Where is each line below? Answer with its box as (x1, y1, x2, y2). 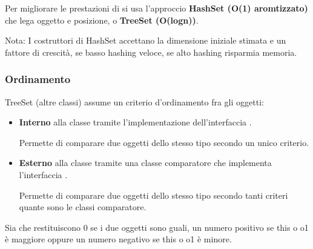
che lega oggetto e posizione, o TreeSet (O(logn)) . (5, 13, 199, 26)
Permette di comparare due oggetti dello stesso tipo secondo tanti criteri (19, 188, 288, 201)
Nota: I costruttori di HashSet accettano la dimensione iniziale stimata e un (5, 34, 286, 47)
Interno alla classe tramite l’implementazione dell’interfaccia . (19, 116, 252, 128)
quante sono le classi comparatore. (19, 201, 147, 213)
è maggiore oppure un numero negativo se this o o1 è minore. (5, 233, 232, 245)
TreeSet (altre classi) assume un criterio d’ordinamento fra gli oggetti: (5, 95, 264, 108)
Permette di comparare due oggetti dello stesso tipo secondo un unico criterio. (19, 136, 309, 148)
